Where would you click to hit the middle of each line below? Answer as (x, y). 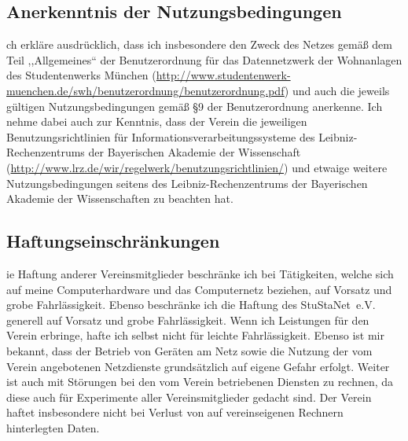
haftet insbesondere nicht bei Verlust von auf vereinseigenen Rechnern (175, 412)
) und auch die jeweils (337, 90)
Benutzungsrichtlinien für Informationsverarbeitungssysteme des (161, 136)
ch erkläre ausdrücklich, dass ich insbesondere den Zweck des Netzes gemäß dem (199, 44)
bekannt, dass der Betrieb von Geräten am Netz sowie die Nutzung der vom (189, 350)
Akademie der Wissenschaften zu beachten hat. (120, 198)
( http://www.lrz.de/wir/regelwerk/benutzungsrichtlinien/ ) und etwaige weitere (197, 167)
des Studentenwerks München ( (81, 75)
